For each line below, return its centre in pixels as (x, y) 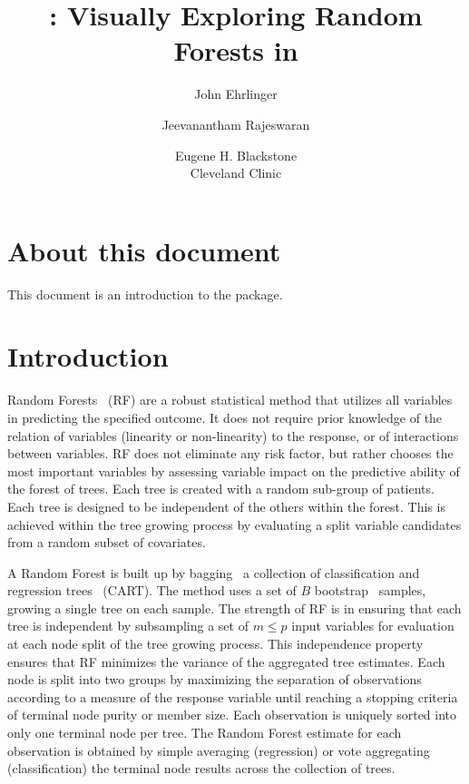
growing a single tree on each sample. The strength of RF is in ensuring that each (234, 608)
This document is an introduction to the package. (145, 294)
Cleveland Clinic (236, 173)
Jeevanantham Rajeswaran (236, 124)
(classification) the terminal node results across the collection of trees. (201, 768)
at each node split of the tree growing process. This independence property (215, 644)
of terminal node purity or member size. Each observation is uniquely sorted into (232, 715)
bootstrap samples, (370, 590)
